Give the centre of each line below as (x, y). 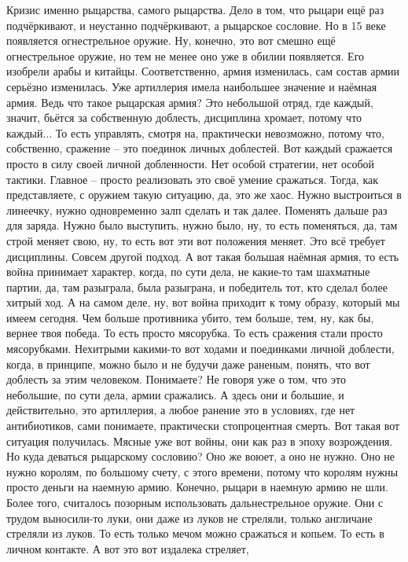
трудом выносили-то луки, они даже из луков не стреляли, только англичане (189, 518)
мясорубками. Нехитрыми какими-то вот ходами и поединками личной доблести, (200, 349)
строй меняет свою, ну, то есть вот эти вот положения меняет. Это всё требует (196, 240)
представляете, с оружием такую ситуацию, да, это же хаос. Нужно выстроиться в (204, 195)
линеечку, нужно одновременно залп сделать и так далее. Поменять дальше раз (197, 209)
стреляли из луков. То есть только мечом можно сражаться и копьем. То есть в (195, 533)
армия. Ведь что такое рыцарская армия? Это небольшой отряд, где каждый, (190, 102)
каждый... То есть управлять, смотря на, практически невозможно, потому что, (195, 132)
